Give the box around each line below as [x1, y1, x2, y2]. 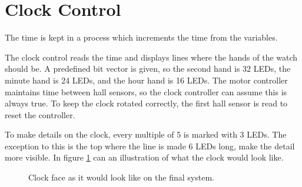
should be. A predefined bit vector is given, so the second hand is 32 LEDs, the [5, 62, 291, 75]
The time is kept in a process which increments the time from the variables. [5, 31, 278, 44]
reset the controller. [5, 108, 75, 121]
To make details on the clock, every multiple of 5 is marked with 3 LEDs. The [5, 128, 287, 141]
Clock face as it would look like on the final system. [28, 171, 214, 183]
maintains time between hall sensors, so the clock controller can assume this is [5, 85, 287, 98]
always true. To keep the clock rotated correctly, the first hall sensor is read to [5, 97, 288, 109]
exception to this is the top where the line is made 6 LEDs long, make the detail [5, 139, 295, 152]
